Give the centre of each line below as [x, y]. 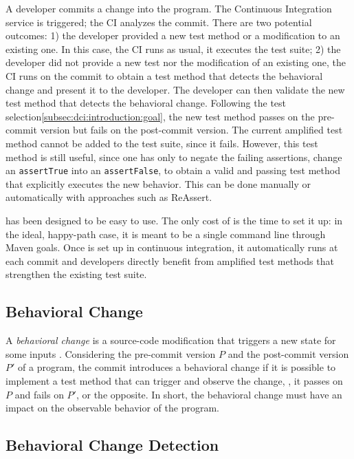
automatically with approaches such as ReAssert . [109, 197]
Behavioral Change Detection [112, 445]
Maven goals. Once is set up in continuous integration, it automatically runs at [172, 247]
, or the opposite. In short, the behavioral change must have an [209, 394]
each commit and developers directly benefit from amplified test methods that [170, 260]
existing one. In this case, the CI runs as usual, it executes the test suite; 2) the [173, 49]
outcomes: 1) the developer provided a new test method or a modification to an [173, 35]
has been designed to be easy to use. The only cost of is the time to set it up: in [174, 220]
